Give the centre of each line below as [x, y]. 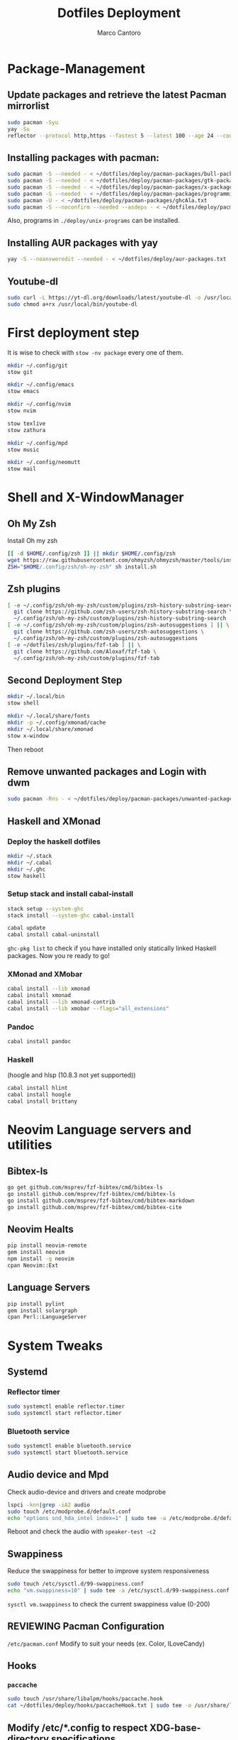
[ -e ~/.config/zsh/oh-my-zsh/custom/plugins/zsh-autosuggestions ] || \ [119, 625]
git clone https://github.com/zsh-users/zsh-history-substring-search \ [123, 612]
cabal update [27, 928]
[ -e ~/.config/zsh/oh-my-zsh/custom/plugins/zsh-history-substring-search [121, 605]
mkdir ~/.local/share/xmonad [50, 729]
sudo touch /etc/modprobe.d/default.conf [69, 1512]
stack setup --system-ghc [45, 909]
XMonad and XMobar [45, 974]
